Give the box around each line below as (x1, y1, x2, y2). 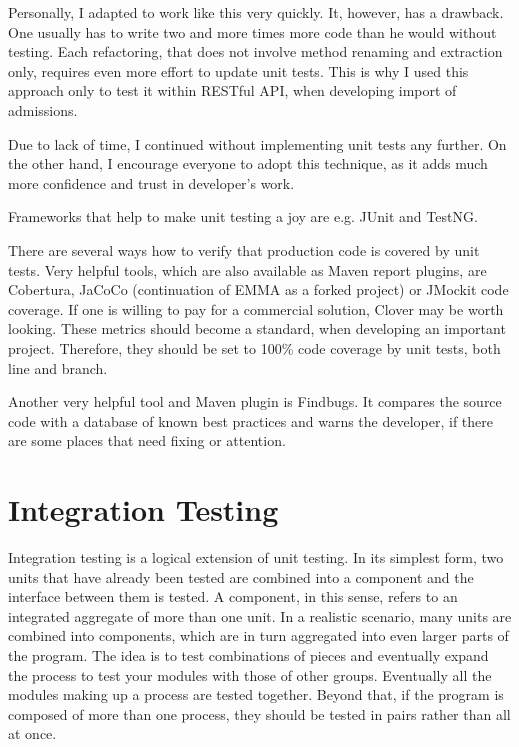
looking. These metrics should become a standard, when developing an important (8, 318, 506, 339)
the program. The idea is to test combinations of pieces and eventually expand (8, 644, 489, 665)
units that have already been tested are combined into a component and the (8, 566, 474, 587)
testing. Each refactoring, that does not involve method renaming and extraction (8, 41, 503, 62)
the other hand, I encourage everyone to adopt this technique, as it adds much (8, 153, 488, 174)
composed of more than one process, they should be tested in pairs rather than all (8, 703, 511, 724)
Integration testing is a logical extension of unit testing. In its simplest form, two (8, 547, 504, 567)
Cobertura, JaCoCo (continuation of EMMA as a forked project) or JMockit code (8, 279, 509, 300)
